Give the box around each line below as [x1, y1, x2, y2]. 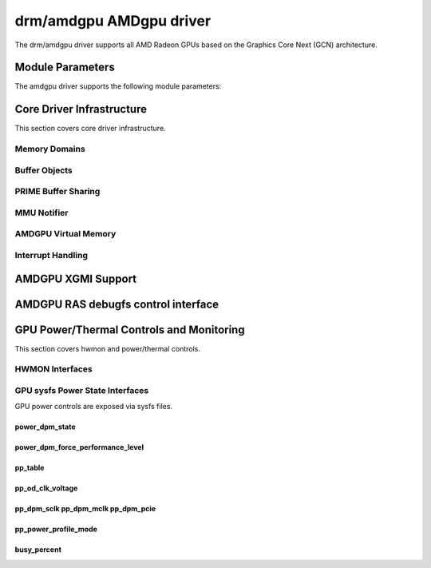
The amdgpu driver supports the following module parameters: [14, 81, 222, 91]
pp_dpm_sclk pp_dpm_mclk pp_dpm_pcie [14, 504, 156, 514]
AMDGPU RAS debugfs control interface [14, 297, 219, 311]
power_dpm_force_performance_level [14, 443, 144, 452]
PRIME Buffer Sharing [14, 186, 101, 197]
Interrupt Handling [14, 249, 88, 260]
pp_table [14, 463, 45, 473]
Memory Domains [14, 144, 85, 155]
